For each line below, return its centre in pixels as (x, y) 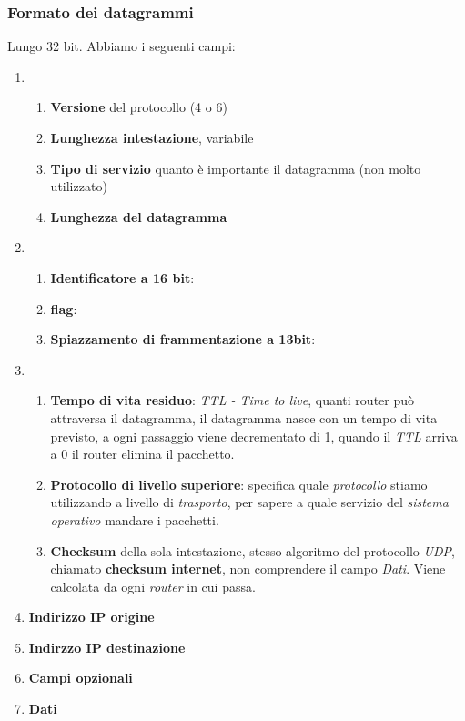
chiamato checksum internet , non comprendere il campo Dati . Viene (248, 569)
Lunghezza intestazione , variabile (152, 137)
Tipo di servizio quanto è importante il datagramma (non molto (236, 168)
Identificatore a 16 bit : (122, 277)
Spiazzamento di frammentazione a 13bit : (183, 339)
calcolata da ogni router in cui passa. (153, 586)
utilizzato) (79, 186)
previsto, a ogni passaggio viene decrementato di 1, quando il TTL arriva (254, 436)
